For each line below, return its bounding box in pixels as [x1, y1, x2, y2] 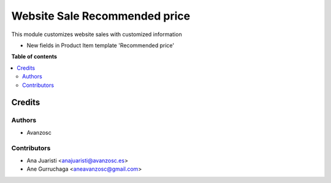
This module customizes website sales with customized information [11, 31, 182, 38]
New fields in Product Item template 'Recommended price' [26, 42, 175, 49]
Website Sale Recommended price [11, 9, 191, 23]
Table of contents [11, 53, 58, 61]
